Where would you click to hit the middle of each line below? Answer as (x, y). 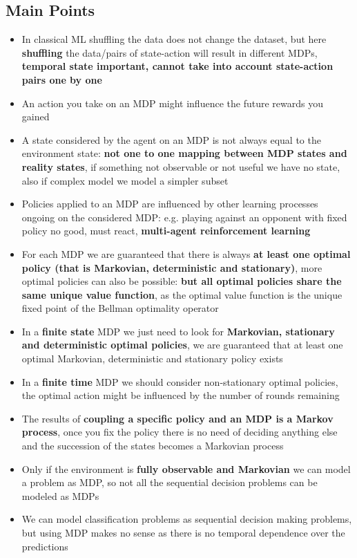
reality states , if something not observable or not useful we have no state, (181, 166)
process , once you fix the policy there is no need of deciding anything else (180, 432)
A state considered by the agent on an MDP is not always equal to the (171, 139)
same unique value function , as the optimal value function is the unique (182, 294)
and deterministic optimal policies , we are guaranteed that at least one (182, 345)
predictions (45, 546)
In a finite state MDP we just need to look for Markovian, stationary (178, 331)
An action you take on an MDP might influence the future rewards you (172, 103)
